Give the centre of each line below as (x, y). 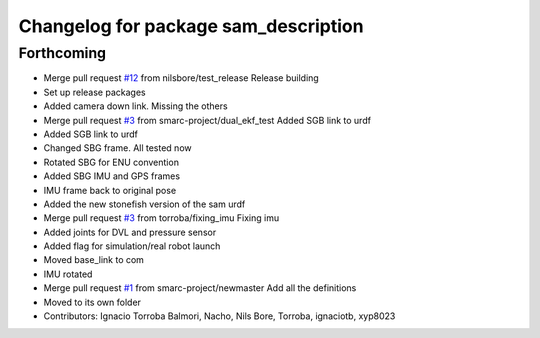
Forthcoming (62, 53)
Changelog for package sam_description (191, 26)
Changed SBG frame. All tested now (117, 148)
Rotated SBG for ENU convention (111, 162)
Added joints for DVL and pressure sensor (130, 232)
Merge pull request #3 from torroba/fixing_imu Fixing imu (161, 218)
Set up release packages (94, 92)
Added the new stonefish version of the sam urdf (144, 204)
